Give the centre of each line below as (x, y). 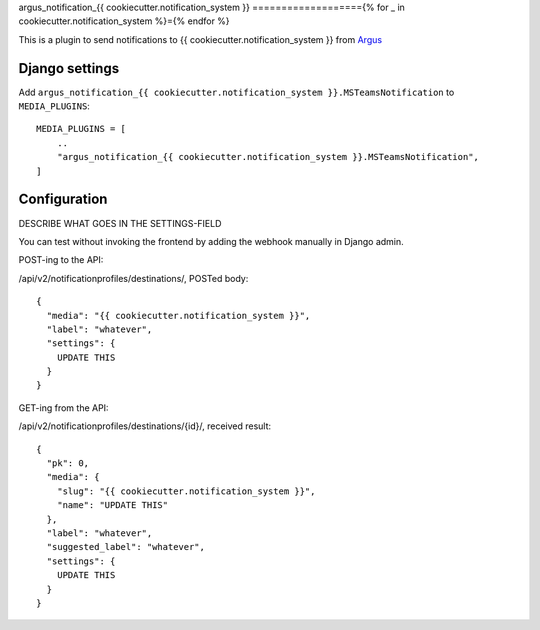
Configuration (63, 199)
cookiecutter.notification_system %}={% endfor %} (124, 21)
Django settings (69, 68)
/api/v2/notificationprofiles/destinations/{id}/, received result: (145, 426)
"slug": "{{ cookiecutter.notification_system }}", (186, 491)
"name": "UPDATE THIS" (112, 505)
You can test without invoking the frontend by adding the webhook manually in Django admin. (211, 241)
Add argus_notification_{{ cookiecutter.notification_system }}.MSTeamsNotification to (236, 92)
